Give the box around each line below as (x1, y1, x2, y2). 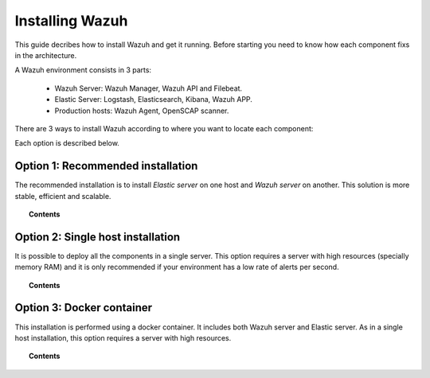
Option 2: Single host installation (14, 230, 181, 244)
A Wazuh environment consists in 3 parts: (14, 65, 151, 75)
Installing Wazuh (14, 12, 128, 29)
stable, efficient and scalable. (14, 191, 111, 201)
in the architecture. (14, 50, 77, 60)
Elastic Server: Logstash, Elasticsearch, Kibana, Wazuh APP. (54, 95, 252, 104)
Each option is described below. (14, 138, 119, 148)
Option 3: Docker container (14, 301, 153, 314)
